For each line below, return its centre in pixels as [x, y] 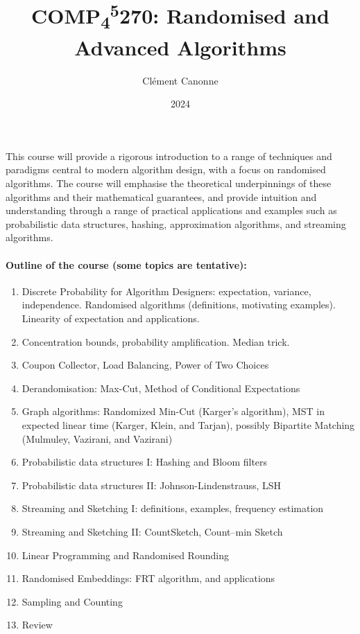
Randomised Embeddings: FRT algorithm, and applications [148, 578]
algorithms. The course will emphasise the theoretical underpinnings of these [169, 183]
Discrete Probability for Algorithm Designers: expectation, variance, [166, 291]
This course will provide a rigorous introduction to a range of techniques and [169, 156]
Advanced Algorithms [180, 47]
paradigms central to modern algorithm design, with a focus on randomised [166, 169]
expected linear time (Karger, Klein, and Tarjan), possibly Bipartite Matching [188, 425]
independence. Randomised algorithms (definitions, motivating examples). [179, 305]
